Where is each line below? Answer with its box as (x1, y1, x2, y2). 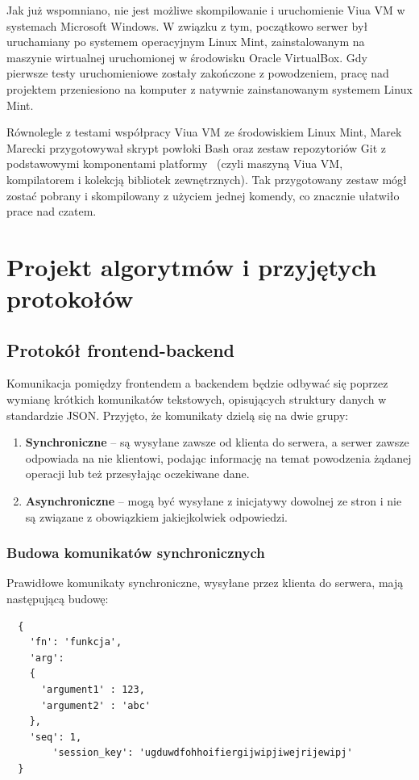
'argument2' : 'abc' (40, 699, 151, 711)
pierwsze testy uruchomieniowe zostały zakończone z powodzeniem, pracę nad (6, 65, 389, 82)
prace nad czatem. (6, 203, 97, 220)
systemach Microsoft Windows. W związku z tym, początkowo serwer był (6, 17, 368, 34)
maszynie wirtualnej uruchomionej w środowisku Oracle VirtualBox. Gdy (6, 48, 367, 65)
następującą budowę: (6, 590, 109, 607)
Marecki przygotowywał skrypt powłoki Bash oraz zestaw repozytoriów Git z (6, 139, 386, 156)
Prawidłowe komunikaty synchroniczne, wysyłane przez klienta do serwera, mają (6, 574, 404, 591)
